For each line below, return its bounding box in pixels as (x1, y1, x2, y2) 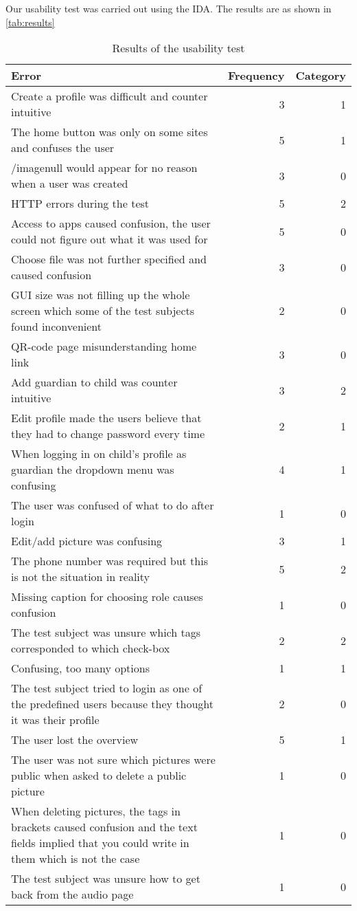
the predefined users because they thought (11, 696, 214, 712)
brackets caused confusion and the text (11, 819, 198, 835)
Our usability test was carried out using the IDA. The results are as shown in (5, 1, 332, 15)
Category (295, 67, 346, 84)
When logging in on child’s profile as (11, 446, 187, 462)
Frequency (227, 67, 285, 84)
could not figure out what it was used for (11, 231, 208, 248)
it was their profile (11, 712, 100, 728)
